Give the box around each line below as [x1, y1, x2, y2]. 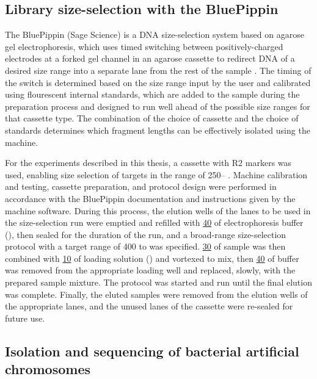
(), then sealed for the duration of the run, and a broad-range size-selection [5, 228, 286, 240]
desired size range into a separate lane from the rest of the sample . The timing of [5, 63, 312, 76]
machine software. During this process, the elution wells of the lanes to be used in [5, 204, 311, 217]
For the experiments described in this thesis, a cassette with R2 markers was [5, 156, 292, 169]
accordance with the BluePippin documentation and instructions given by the [5, 192, 296, 204]
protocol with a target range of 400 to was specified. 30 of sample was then [5, 240, 286, 253]
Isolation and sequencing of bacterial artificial [5, 341, 299, 360]
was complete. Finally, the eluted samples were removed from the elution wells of [5, 287, 308, 300]
